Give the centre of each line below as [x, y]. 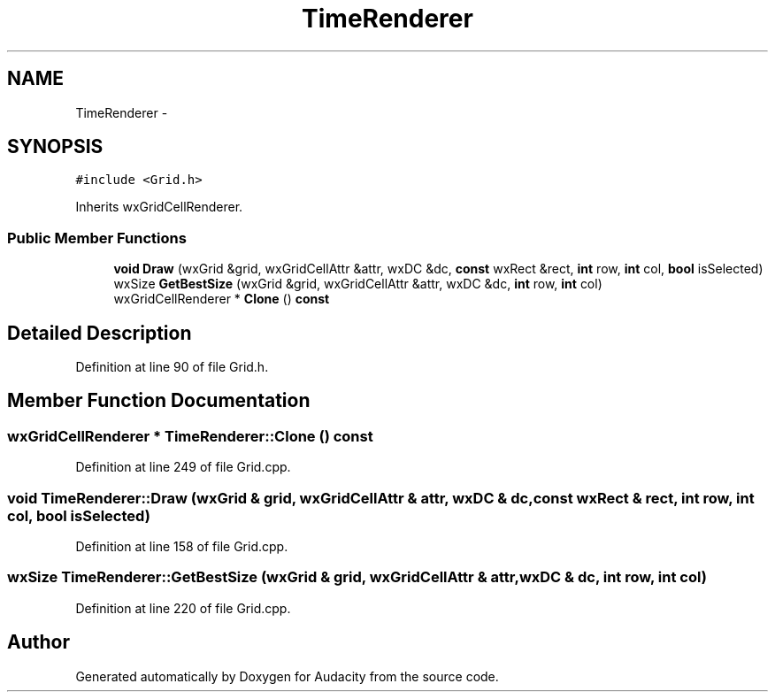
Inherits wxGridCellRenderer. [159, 207]
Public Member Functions [97, 238]
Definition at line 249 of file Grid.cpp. [183, 467]
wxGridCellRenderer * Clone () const [222, 299]
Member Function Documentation [159, 401]
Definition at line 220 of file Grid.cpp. [183, 608]
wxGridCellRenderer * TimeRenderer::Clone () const [190, 436]
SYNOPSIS [55, 147]
